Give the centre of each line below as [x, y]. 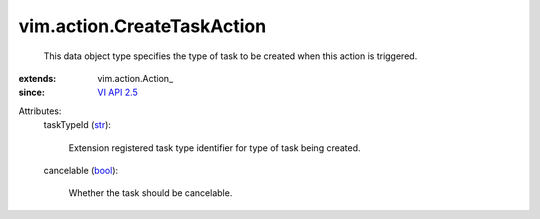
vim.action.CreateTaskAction [142, 26]
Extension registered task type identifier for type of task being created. [214, 147]
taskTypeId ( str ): [77, 125]
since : [31, 92]
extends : [37, 78]
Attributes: [40, 111]
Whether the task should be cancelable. [150, 193]
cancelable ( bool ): [81, 170]
